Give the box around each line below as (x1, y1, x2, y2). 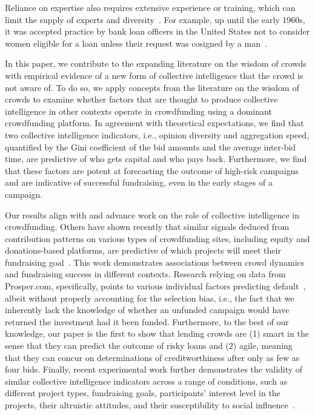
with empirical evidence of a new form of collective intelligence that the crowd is (5, 69, 303, 81)
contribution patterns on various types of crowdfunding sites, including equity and (5, 232, 310, 245)
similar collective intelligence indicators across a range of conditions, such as (5, 374, 288, 387)
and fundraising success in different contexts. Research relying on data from (5, 268, 286, 280)
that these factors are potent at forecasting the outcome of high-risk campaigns (5, 164, 299, 177)
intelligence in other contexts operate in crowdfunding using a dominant (5, 104, 272, 117)
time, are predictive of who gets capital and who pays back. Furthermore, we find (5, 152, 307, 165)
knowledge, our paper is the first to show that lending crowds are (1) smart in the (5, 327, 309, 340)
